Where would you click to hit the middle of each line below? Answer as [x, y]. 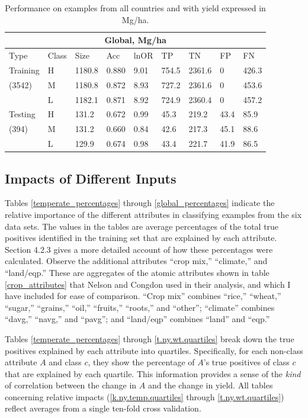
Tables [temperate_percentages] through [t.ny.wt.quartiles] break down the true [150, 338]
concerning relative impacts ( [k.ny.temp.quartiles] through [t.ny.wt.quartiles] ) [145, 396]
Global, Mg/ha [135, 40]
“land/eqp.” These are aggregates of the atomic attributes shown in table [137, 272]
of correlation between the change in [71, 385]
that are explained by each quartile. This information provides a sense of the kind [153, 373]
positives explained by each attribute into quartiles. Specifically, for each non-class [154, 350]
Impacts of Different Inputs [91, 178]
